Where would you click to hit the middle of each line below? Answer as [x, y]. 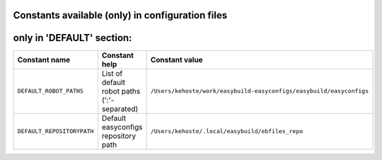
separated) [120, 108]
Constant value [176, 59]
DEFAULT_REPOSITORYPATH [56, 131]
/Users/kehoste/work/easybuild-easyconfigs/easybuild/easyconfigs [260, 91]
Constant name [44, 59]
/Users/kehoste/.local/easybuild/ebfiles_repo [227, 131]
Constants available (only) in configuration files [120, 15]
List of [112, 73]
